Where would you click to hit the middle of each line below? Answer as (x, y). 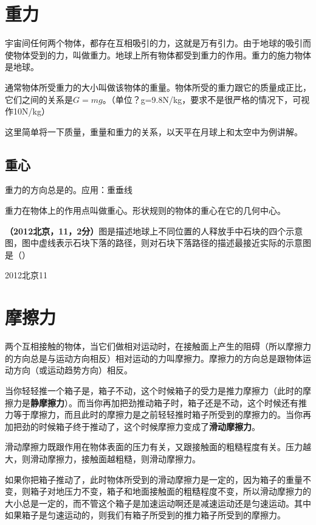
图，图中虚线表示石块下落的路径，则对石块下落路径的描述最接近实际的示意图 (158, 243)
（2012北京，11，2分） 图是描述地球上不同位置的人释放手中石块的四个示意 (154, 231)
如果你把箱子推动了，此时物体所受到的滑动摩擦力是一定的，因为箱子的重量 (154, 479)
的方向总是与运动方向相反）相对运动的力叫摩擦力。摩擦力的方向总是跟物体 (154, 358)
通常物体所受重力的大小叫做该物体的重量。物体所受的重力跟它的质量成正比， (158, 87)
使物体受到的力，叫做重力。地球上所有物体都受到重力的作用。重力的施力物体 (158, 55)
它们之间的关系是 (39, 99)
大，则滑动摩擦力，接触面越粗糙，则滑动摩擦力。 (103, 458)
